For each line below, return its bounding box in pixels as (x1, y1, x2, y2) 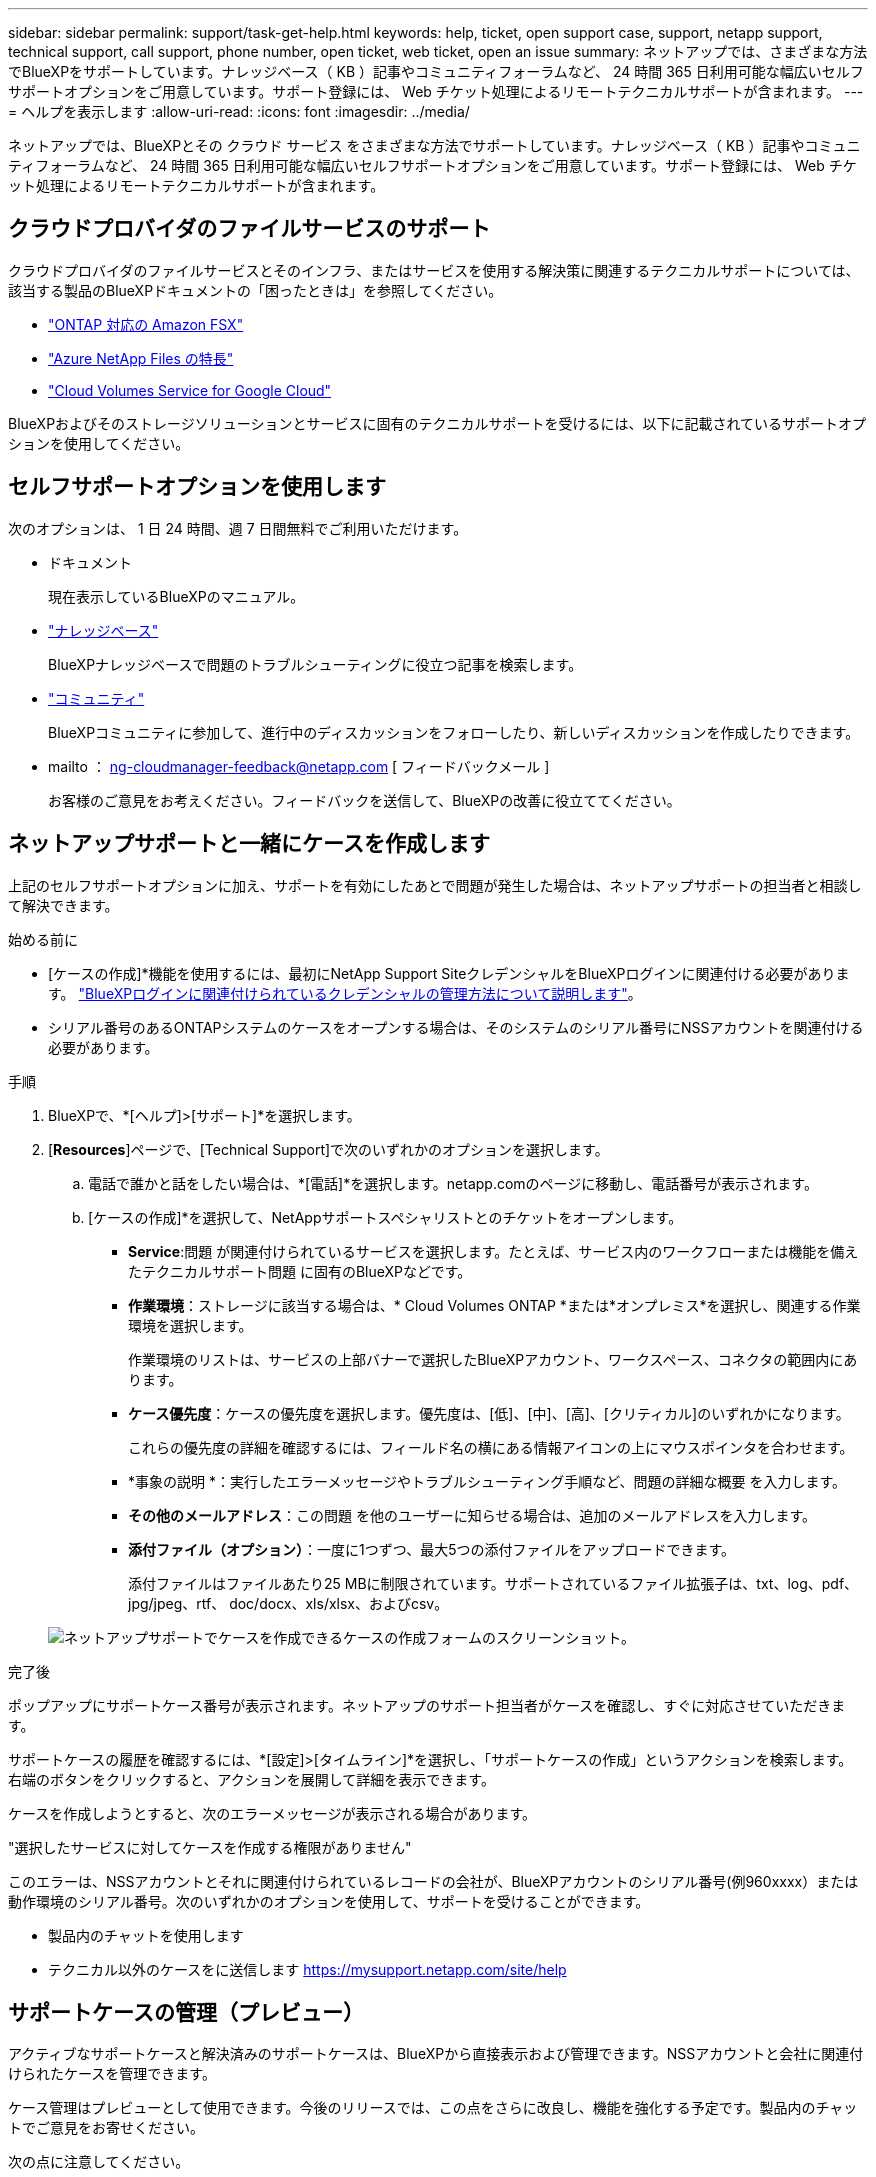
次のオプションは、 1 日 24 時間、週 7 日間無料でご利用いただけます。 (8, 519, 468, 537)
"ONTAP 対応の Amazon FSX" (48, 315, 244, 333)
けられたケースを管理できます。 (8, 2065, 216, 2083)
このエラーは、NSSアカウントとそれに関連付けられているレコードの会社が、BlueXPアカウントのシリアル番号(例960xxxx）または (8, 1872, 859, 1890)
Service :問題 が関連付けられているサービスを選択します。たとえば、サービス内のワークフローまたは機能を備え (128, 1242, 859, 1260)
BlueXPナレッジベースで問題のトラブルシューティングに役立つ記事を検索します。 (48, 655, 583, 673)
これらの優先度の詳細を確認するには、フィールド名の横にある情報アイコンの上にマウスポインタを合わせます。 (128, 1438, 854, 1456)
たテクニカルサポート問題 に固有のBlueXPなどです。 (128, 1262, 472, 1280)
